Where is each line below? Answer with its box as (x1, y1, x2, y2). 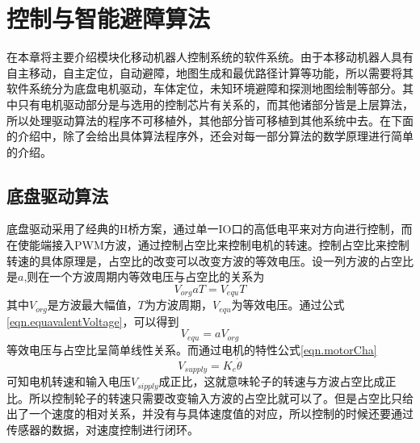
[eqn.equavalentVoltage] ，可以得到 (6, 312, 179, 329)
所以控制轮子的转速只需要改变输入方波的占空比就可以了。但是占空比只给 (28, 389, 414, 406)
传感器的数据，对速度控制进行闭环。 (6, 420, 199, 437)
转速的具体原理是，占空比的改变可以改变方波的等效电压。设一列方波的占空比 (6, 252, 414, 269)
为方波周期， (145, 296, 213, 313)
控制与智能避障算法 (6, 2, 211, 35)
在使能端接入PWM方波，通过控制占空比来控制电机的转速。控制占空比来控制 (6, 236, 409, 253)
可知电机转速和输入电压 (6, 373, 131, 390)
